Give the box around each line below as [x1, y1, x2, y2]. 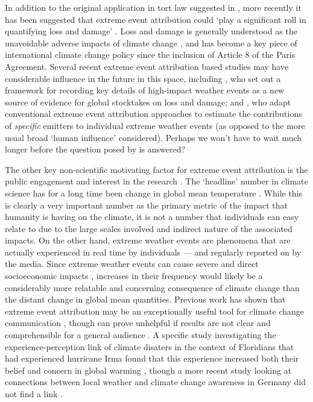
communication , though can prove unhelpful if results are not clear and [5, 316, 271, 329]
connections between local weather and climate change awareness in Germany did [5, 375, 306, 388]
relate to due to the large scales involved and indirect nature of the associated [5, 222, 292, 234]
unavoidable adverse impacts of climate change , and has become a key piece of [5, 36, 297, 49]
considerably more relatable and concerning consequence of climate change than [5, 281, 300, 294]
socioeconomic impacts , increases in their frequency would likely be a [5, 269, 263, 282]
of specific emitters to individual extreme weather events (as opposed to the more [5, 119, 305, 131]
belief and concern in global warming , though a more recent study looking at [5, 363, 292, 376]
